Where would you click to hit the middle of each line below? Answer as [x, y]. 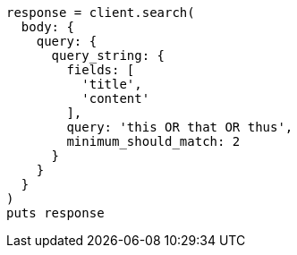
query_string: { [108, 55]
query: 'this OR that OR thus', [180, 127]
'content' [116, 98]
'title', [112, 84]
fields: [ [101, 70]
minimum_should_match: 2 [153, 141]
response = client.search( [101, 13]
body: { [47, 27]
